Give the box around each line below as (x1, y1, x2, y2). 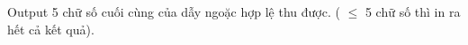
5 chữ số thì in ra (364, 3, 461, 20)
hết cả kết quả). (7, 19, 94, 38)
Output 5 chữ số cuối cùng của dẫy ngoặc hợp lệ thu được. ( (7, 3, 340, 20)
